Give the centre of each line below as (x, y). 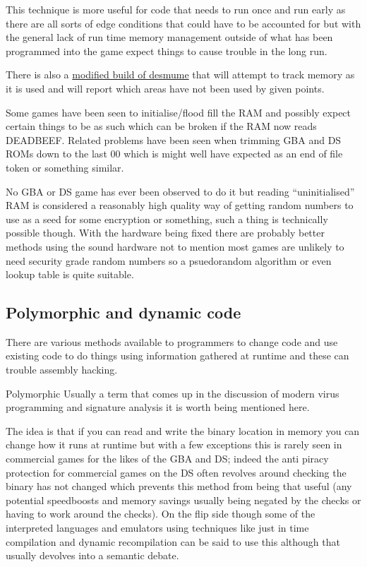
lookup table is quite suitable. (70, 274)
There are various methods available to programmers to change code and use (172, 341)
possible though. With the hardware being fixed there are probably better (165, 233)
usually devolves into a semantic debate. (92, 555)
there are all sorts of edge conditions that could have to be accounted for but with (183, 23)
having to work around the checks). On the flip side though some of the (161, 514)
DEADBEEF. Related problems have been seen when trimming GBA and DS (174, 139)
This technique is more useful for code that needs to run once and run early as (176, 9)
